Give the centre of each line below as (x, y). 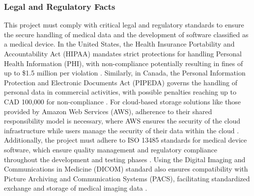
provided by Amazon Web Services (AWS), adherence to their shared (108, 111)
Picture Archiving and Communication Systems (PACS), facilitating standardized (127, 178)
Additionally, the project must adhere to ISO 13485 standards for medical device (126, 140)
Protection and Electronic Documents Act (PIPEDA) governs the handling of (121, 82)
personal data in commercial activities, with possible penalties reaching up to (120, 92)
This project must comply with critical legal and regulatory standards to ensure (124, 25)
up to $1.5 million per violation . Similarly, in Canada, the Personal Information (125, 73)
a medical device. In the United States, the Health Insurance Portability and (119, 44)
